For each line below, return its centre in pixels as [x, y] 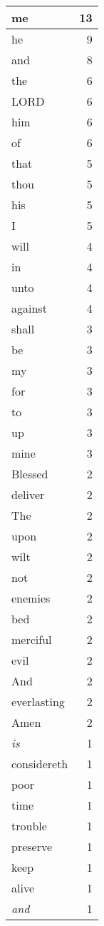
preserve [32, 846]
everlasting [38, 701]
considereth [40, 764]
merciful [32, 639]
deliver [28, 494]
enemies [31, 598]
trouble [29, 826]
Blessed [30, 474]
